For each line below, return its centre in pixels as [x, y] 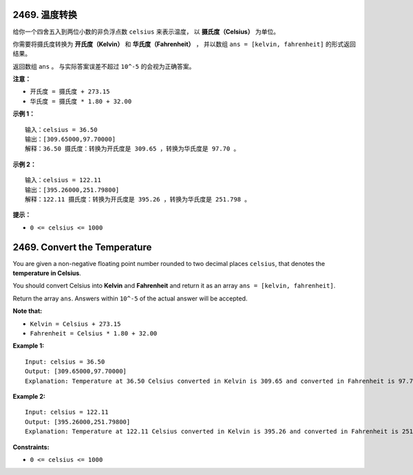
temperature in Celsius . [47, 273]
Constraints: [31, 447]
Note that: [28, 311]
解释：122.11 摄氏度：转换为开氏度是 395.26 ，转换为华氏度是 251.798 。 [138, 199]
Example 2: [29, 396]
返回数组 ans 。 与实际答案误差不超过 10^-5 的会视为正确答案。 [104, 66]
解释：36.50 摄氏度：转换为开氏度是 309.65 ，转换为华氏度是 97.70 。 [133, 149]
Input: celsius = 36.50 [65, 362]
